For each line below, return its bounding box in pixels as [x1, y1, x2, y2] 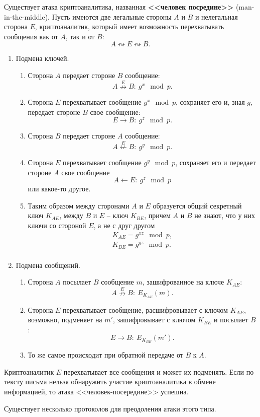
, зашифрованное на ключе [142, 276, 224, 287]
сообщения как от [4, 31, 58, 41]
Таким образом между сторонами [28, 200, 129, 211]
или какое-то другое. [28, 183, 91, 194]
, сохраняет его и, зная [176, 97, 245, 107]
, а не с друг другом [93, 220, 155, 230]
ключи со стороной [28, 220, 86, 230]
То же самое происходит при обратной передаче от [28, 350, 183, 360]
